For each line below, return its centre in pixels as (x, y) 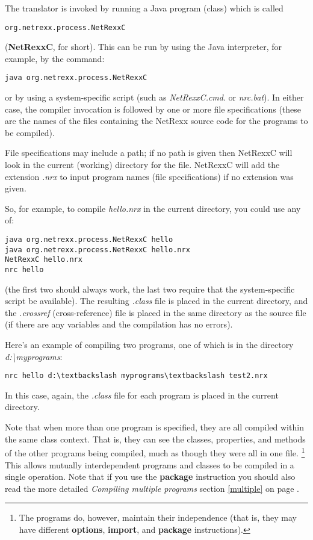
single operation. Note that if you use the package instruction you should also (150, 476)
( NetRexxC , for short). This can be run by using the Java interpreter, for (144, 47)
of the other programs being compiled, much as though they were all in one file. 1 (155, 452)
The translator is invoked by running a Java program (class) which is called (144, 8)
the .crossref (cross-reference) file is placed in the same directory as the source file (156, 312)
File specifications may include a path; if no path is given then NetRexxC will (149, 153)
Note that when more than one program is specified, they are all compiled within (154, 427)
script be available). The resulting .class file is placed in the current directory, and (156, 301)
